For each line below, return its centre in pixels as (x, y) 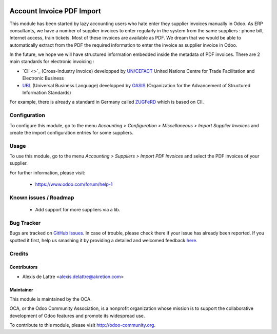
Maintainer (21, 289)
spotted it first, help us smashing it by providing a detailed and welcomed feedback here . (103, 240)
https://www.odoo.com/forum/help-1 (74, 184)
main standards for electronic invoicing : (52, 62)
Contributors (24, 267)
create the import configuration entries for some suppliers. (71, 132)
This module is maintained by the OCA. (51, 299)
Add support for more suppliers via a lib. (78, 210)
